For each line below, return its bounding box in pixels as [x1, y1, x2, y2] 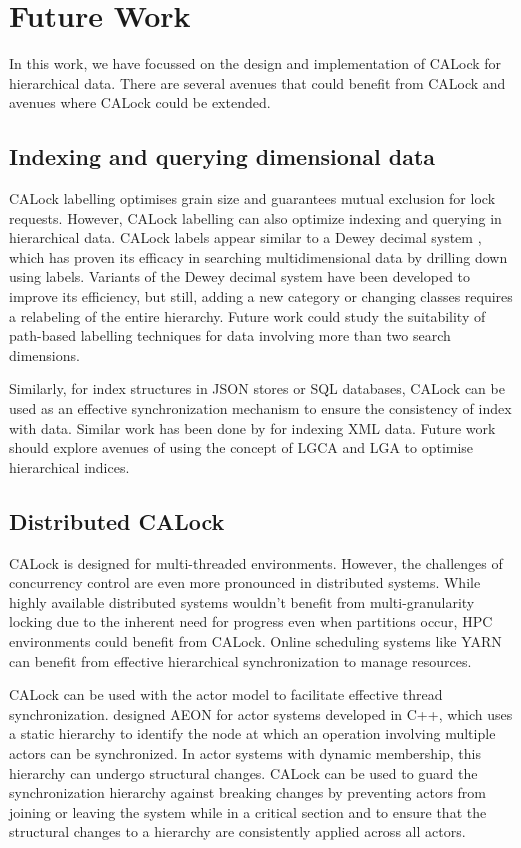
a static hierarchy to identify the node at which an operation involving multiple [9, 723, 496, 744]
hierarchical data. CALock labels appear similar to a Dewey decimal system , [9, 227, 482, 248]
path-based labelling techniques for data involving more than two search [9, 325, 451, 346]
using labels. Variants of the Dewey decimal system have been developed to [9, 266, 471, 287]
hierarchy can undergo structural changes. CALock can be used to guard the [9, 762, 478, 783]
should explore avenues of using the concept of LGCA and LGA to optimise [9, 437, 474, 458]
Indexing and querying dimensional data [9, 141, 436, 172]
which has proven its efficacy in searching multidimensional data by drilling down [9, 246, 508, 267]
